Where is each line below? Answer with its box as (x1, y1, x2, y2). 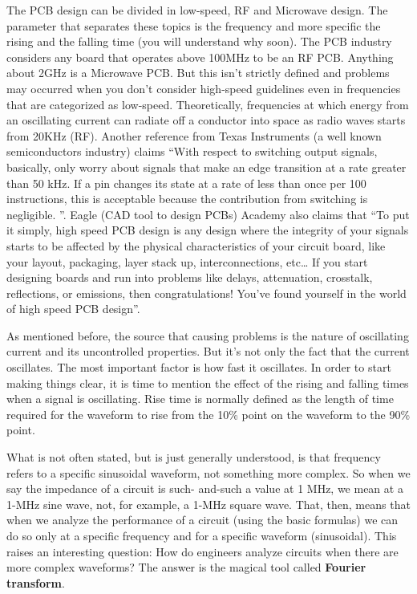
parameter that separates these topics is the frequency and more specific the (6, 17, 381, 34)
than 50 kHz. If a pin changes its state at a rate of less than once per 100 (6, 174, 366, 191)
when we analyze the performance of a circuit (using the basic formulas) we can (6, 511, 399, 528)
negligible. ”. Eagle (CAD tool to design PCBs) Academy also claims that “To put (6, 205, 410, 222)
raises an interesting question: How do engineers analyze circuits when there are (6, 543, 399, 559)
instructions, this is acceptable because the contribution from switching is (6, 190, 368, 207)
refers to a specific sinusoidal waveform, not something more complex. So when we (6, 464, 411, 481)
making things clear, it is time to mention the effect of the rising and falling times (6, 374, 409, 391)
